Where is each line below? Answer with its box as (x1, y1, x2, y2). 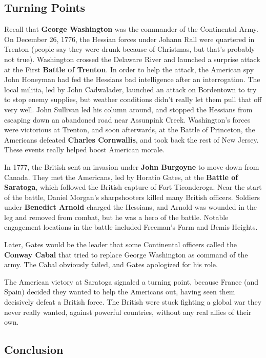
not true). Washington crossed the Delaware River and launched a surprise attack (4, 53, 260, 64)
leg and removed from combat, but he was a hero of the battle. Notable (4, 211, 229, 222)
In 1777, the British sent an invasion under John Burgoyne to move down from (4, 161, 259, 172)
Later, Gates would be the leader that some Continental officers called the (4, 239, 237, 250)
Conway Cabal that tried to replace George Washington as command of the (4, 249, 248, 260)
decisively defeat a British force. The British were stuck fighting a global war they (4, 296, 262, 307)
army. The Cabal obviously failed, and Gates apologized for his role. (4, 259, 218, 270)
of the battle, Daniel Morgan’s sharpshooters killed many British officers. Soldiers (4, 191, 260, 202)
